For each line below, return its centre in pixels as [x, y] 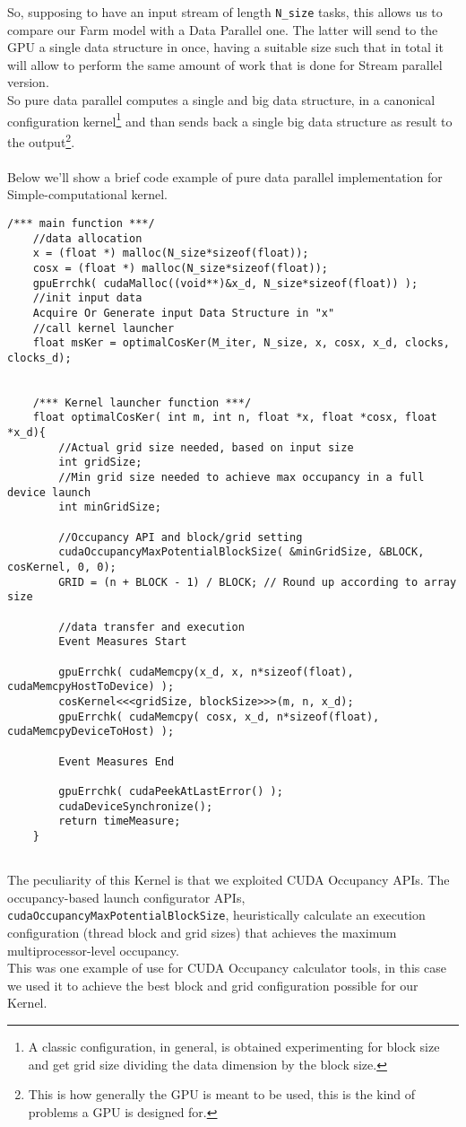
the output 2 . [41, 140]
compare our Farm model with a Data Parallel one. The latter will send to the [223, 29]
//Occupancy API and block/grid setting [181, 537]
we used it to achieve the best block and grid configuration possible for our [213, 985]
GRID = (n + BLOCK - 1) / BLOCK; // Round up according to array [258, 582]
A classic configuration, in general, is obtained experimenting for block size [234, 1046]
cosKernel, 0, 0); [62, 567]
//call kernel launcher [104, 328]
